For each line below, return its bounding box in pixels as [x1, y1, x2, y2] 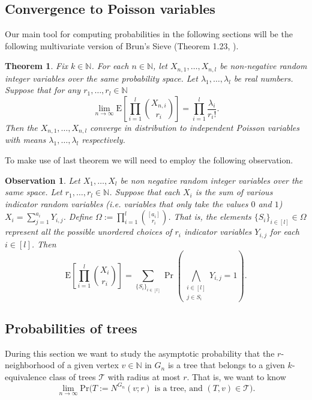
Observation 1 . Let [5, 174, 80, 186]
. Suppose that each [109, 186, 180, 198]
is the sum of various [195, 186, 273, 198]
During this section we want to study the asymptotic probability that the [5, 347, 275, 359]
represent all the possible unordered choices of [5, 225, 172, 238]
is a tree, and [154, 384, 203, 393]
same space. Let [5, 186, 62, 198]
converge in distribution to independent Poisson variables [90, 121, 299, 134]
